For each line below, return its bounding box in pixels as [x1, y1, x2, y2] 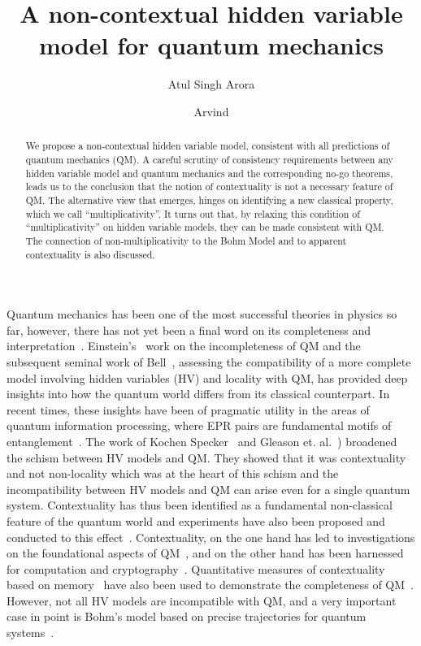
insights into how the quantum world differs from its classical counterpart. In [7, 385, 390, 402]
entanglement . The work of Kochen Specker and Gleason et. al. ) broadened [7, 432, 397, 449]
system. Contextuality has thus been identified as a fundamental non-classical [7, 496, 393, 514]
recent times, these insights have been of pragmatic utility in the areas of [7, 401, 370, 418]
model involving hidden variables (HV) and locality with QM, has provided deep [7, 369, 408, 386]
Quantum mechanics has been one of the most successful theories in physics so [7, 306, 397, 323]
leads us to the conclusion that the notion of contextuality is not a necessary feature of [25, 180, 393, 193]
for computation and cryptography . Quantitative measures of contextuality [7, 560, 385, 577]
